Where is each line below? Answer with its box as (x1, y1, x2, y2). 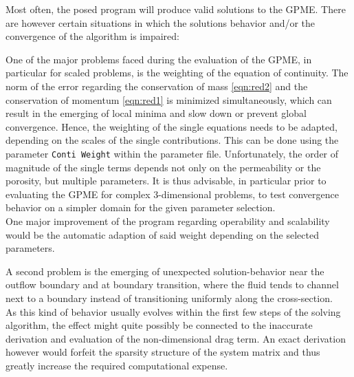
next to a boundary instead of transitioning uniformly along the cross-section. (5, 290, 333, 305)
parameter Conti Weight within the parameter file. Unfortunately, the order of (5, 146, 339, 160)
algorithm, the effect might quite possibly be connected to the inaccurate (5, 318, 313, 332)
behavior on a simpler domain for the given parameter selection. (5, 200, 276, 215)
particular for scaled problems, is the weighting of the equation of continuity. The (5, 65, 349, 80)
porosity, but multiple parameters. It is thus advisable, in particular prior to (5, 173, 327, 188)
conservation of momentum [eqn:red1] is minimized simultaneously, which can (5, 92, 332, 107)
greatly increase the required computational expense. (5, 358, 228, 372)
